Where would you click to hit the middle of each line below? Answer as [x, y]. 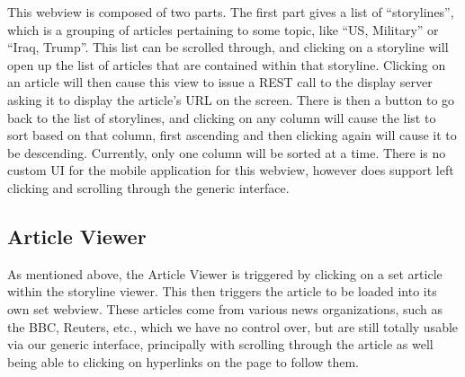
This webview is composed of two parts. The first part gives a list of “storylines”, [231, 12]
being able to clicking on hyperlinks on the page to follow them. [183, 361]
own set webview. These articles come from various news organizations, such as [225, 308]
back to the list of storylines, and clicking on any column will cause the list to [222, 117]
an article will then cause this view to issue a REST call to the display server [220, 82]
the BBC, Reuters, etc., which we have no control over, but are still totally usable [233, 326]
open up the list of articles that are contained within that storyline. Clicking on [227, 64]
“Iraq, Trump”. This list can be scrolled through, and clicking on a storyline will [228, 47]
